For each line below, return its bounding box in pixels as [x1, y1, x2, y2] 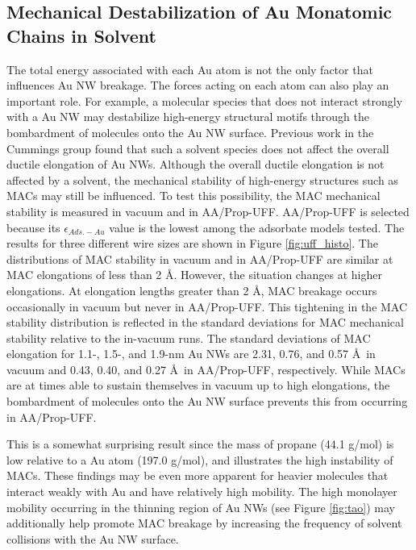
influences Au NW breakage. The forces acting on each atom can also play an [6, 77, 389, 94]
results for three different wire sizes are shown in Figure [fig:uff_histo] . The [6, 235, 378, 252]
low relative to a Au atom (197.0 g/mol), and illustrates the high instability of [6, 451, 393, 468]
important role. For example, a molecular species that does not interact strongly [6, 92, 403, 109]
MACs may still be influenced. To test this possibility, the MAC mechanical [6, 187, 381, 204]
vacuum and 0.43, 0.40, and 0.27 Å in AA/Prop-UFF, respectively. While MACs [6, 360, 406, 377]
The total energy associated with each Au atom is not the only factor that [6, 60, 373, 77]
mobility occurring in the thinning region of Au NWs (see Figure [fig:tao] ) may [6, 498, 396, 515]
